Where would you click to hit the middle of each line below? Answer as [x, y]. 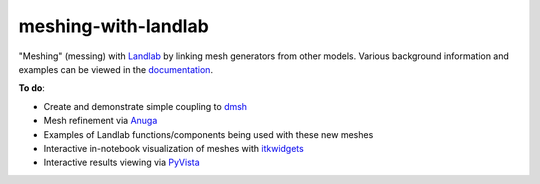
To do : [31, 88]
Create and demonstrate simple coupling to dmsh [145, 106]
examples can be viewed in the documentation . [116, 69]
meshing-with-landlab [113, 26]
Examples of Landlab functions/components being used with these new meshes [208, 134]
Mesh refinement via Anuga [100, 121]
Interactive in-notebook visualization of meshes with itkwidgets [173, 148]
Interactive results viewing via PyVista [121, 162]
